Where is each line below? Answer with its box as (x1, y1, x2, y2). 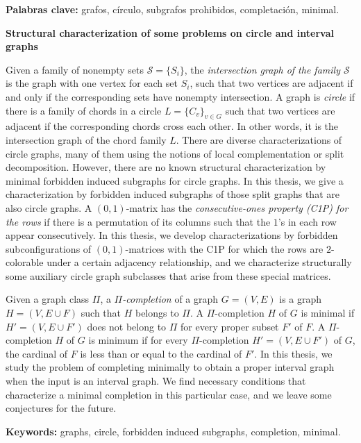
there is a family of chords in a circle (6, 103, 162, 117)
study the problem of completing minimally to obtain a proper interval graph (6, 360, 335, 374)
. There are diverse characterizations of (176, 132, 342, 147)
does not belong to (87, 319, 167, 333)
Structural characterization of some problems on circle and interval (6, 25, 334, 40)
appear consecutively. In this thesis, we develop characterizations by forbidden (6, 228, 338, 242)
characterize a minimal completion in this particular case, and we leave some (6, 387, 332, 401)
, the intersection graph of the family (184, 62, 340, 76)
